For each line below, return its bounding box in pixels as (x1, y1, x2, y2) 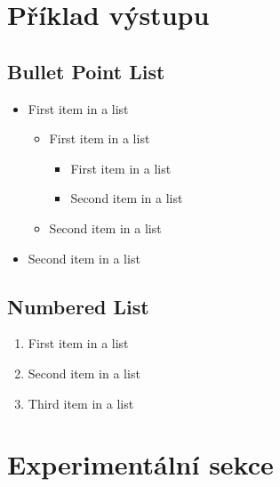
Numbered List (7, 292, 149, 320)
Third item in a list (28, 394, 134, 412)
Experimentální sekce (7, 446, 274, 483)
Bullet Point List (7, 57, 165, 85)
